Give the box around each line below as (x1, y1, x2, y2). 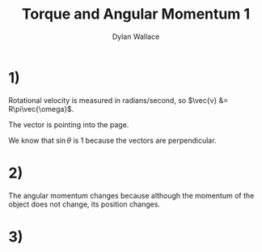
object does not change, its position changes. (8, 199, 160, 209)
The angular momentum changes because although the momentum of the (8, 190, 255, 200)
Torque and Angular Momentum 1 (21, 5, 251, 23)
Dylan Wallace (112, 32, 160, 41)
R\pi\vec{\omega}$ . (8, 104, 74, 113)
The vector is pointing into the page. (8, 119, 129, 130)
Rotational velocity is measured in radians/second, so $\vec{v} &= (8, 95, 229, 105)
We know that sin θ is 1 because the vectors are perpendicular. (8, 135, 217, 145)
